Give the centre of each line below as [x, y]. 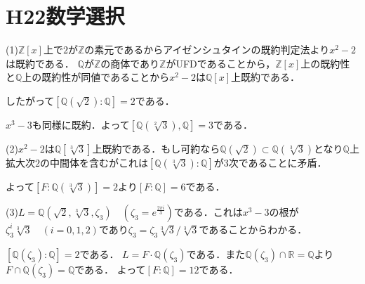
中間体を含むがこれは [99, 162]
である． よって [110, 269]
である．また [216, 253]
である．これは [208, 211]
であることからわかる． [253, 229]
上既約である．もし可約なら [156, 148]
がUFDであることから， [221, 63]
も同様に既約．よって [81, 124]
